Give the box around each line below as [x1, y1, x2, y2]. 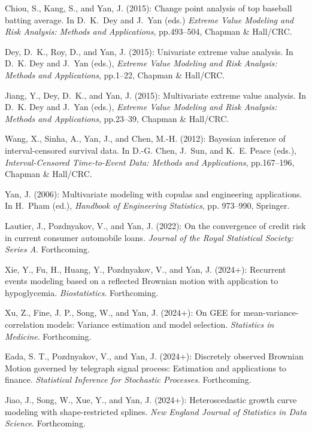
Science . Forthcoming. [5, 417, 86, 429]
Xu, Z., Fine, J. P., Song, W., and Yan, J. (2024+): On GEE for [5, 306, 241, 319]
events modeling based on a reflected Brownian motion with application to [5, 275, 278, 287]
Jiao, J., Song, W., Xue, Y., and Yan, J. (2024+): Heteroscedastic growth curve [5, 394, 297, 406]
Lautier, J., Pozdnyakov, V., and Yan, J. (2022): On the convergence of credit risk [5, 219, 306, 231]
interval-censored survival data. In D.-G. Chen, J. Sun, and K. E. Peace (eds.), [5, 144, 296, 156]
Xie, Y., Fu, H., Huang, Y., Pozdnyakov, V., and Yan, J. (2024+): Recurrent [5, 263, 286, 275]
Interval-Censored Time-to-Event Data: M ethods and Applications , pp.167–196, [5, 155, 295, 168]
